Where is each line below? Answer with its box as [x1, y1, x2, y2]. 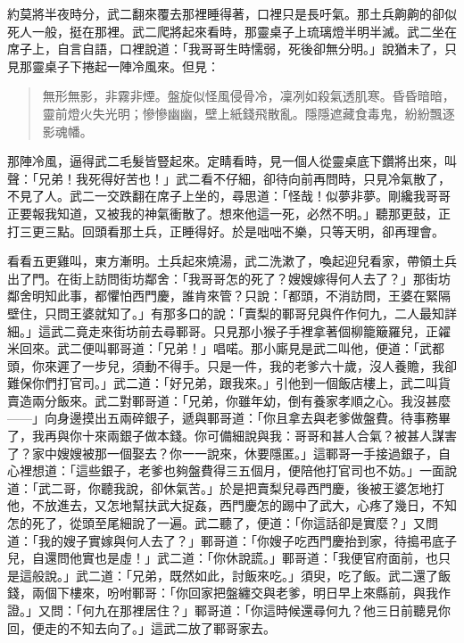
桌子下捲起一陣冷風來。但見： [44, 56, 220, 75]
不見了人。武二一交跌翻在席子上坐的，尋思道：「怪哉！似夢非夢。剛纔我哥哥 [7, 186, 451, 205]
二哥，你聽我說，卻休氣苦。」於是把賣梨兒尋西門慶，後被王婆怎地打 [50, 478, 444, 497]
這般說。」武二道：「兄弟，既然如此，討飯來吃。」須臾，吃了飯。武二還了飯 [19, 565, 451, 584]
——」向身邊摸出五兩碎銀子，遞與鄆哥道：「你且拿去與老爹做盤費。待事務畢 [7, 408, 451, 427]
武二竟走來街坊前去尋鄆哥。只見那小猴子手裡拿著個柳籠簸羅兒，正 [50, 321, 438, 340]
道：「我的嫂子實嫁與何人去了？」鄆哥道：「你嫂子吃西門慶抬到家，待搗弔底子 [7, 531, 457, 549]
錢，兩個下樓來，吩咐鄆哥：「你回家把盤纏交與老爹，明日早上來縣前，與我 [7, 583, 438, 602]
